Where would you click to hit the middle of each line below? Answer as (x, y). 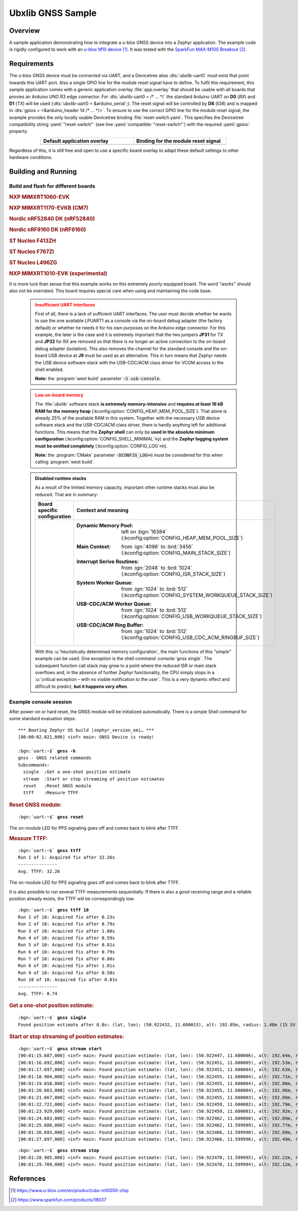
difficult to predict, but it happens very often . (82, 686)
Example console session (40, 702)
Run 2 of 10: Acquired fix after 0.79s (67, 924)
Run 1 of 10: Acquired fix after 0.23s (67, 917)
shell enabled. (49, 370)
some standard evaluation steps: (42, 719)
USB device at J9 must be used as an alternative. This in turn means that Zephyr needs (137, 355)
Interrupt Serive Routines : (108, 561)
